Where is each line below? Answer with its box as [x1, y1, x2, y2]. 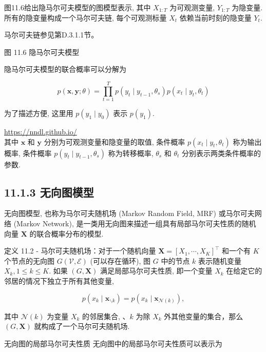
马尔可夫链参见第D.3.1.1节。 [4, 29, 99, 40]
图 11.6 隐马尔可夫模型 [4, 46, 80, 57]
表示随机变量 [198, 255, 242, 266]
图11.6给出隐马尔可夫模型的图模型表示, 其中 [4, 2, 151, 12]
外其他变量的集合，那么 [164, 310, 243, 321]
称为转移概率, [108, 147, 154, 158]
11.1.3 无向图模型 [4, 184, 94, 200]
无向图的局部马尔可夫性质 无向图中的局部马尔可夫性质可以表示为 [4, 338, 222, 348]
